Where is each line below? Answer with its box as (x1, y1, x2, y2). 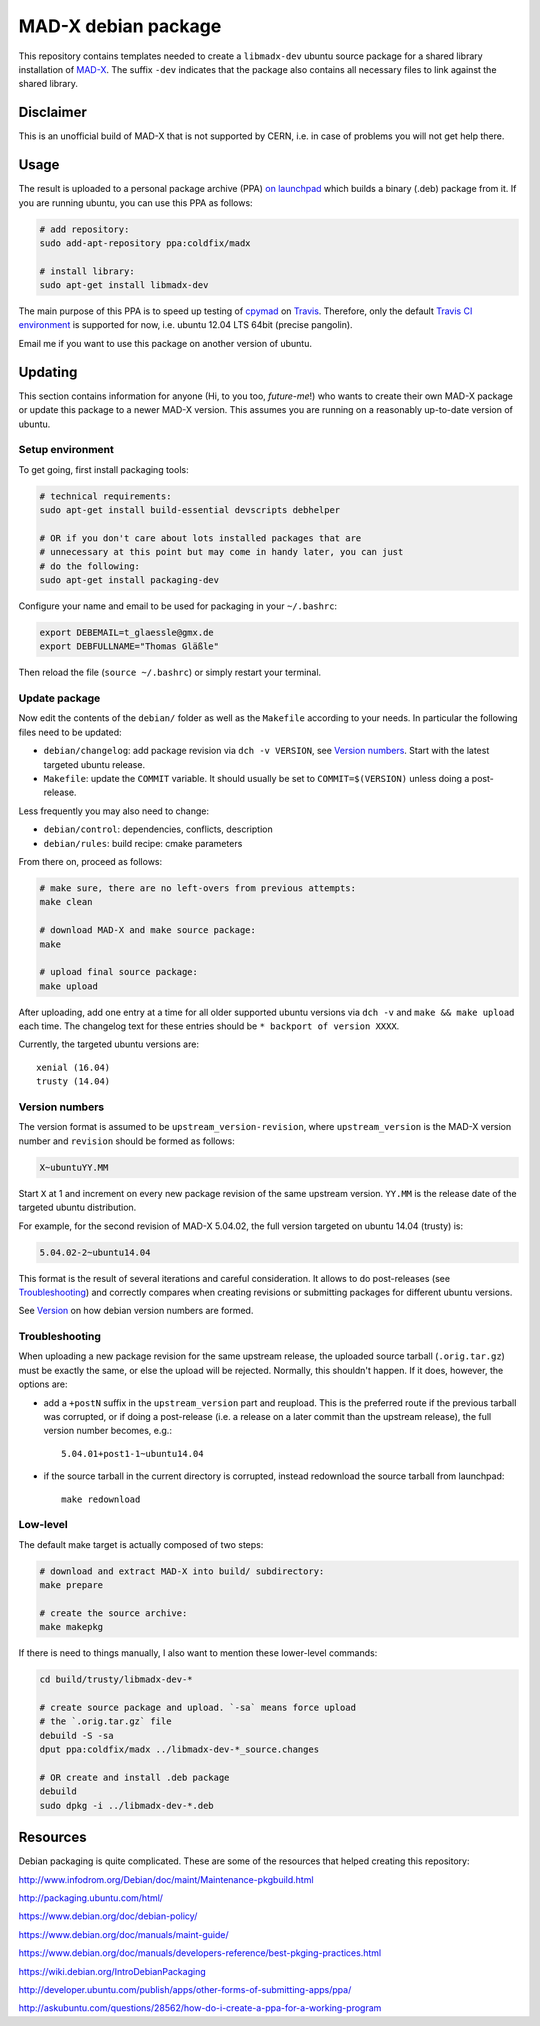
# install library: (39, 265, 135, 277)
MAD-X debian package (18, 15, 222, 37)
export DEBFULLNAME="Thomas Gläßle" (39, 641, 220, 652)
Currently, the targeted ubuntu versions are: (18, 1038, 200, 1050)
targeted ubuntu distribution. (18, 1201, 137, 1214)
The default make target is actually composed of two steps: (18, 1538, 264, 1550)
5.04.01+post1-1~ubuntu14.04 (61, 1448, 204, 1459)
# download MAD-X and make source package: (39, 925, 257, 936)
